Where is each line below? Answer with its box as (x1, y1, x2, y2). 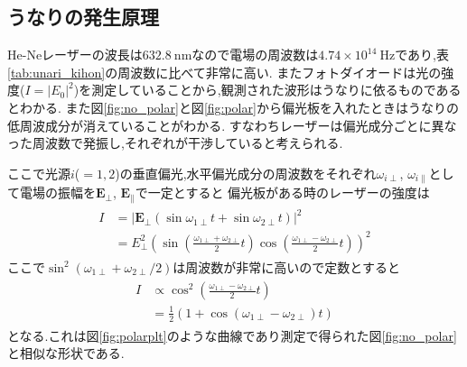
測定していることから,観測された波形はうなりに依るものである (91, 80, 462, 99)
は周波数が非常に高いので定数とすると (173, 257, 400, 276)
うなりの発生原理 (7, 3, 159, 31)
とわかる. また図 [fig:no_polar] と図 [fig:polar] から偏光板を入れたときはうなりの (7, 97, 459, 116)
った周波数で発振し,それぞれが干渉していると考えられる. (7, 133, 343, 152)
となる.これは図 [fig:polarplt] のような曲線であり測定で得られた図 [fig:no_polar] (7, 326, 457, 344)
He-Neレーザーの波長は (7, 45, 143, 64)
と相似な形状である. (7, 344, 125, 362)
